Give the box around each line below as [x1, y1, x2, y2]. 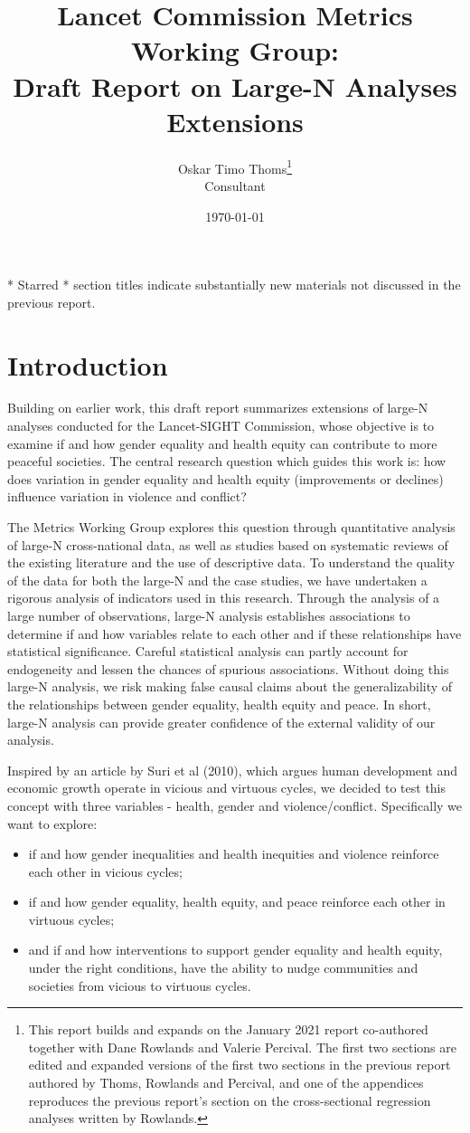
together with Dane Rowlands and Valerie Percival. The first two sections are [28, 1037, 456, 1056]
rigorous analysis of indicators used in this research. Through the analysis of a [7, 588, 440, 607]
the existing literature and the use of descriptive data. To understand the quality [7, 553, 456, 572]
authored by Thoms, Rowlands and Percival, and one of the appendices [28, 1073, 424, 1092]
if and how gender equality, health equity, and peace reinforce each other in [28, 892, 446, 911]
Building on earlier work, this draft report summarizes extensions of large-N [7, 398, 428, 417]
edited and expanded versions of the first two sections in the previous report [28, 1055, 451, 1074]
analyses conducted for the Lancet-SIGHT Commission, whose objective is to [7, 416, 435, 435]
